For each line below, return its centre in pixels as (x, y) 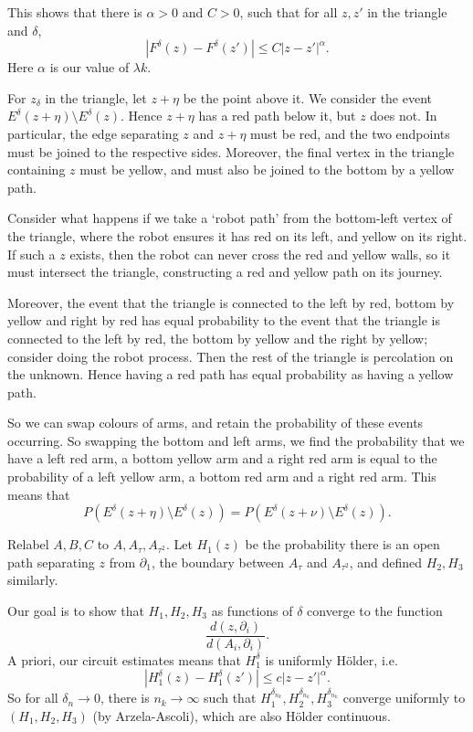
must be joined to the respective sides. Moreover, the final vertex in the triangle (231, 151)
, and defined (386, 562)
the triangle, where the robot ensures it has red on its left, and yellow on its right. (237, 235)
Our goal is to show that (76, 611)
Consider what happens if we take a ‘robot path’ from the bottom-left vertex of (230, 218)
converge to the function (375, 611)
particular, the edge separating (93, 133)
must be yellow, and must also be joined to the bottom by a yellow (267, 170)
